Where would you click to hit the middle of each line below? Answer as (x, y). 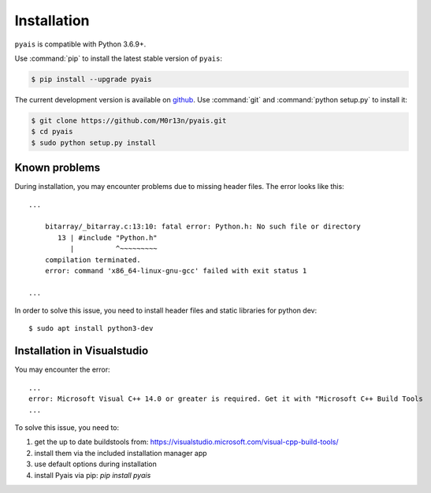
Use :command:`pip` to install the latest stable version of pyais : (118, 58)
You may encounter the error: (62, 369)
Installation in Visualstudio (82, 351)
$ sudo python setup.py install (94, 143)
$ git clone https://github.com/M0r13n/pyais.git (129, 120)
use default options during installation (95, 464)
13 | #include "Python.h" (108, 237)
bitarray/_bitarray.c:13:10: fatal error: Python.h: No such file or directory (203, 227)
